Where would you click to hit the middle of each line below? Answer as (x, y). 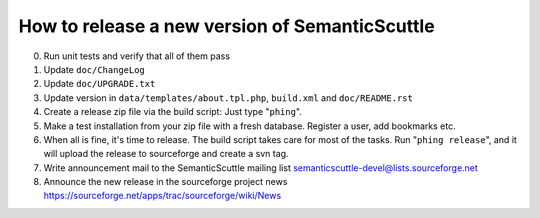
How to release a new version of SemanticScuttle (226, 26)
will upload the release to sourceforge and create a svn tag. (166, 154)
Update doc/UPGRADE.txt (99, 84)
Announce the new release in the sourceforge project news (165, 182)
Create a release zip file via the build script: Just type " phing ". (172, 112)
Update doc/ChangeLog (94, 69)
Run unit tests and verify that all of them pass (136, 56)
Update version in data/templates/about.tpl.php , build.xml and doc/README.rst (228, 97)
